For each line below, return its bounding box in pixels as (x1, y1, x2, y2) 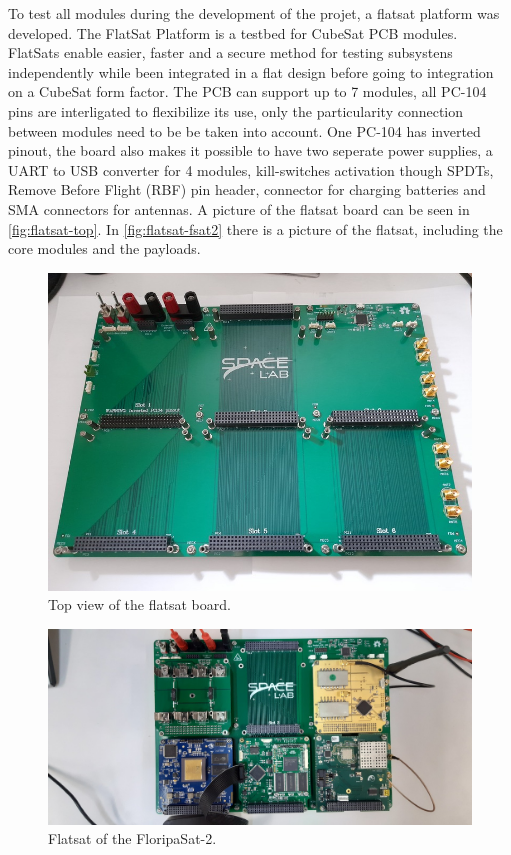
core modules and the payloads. (8, 238, 201, 259)
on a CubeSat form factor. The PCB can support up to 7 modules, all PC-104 (8, 81, 487, 102)
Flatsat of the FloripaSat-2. (48, 828, 217, 849)
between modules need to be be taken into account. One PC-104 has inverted (8, 120, 481, 141)
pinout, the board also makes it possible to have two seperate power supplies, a (8, 140, 493, 161)
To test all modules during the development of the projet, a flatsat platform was (8, 3, 500, 23)
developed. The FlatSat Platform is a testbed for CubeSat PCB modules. (8, 22, 458, 43)
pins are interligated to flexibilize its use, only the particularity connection (8, 100, 464, 121)
